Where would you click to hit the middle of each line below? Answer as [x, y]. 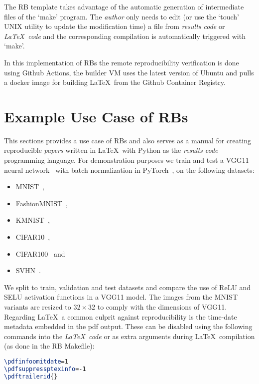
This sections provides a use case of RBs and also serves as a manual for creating [128, 140]
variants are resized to [38, 307]
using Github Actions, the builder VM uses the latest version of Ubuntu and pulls [129, 72]
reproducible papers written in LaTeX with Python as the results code [111, 150]
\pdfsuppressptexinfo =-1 [45, 369]
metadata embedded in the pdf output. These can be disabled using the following [128, 326]
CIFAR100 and [40, 253]
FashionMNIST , [42, 203]
